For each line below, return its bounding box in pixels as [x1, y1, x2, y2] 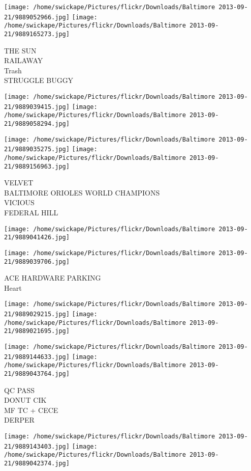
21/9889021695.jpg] [4, 327, 70, 335]
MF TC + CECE [4, 404, 58, 415]
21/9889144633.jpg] [4, 353, 70, 361]
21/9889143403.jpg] [4, 442, 70, 450]
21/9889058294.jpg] [4, 120, 70, 127]
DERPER [4, 414, 35, 425]
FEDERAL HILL [4, 207, 58, 218]
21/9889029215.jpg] [4, 311, 70, 318]
